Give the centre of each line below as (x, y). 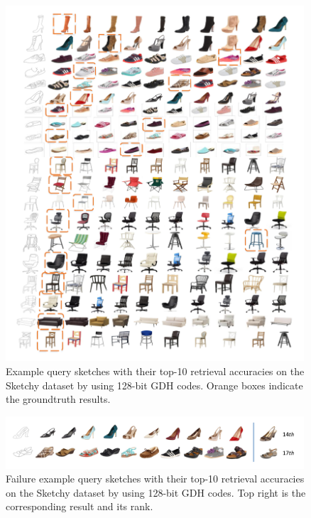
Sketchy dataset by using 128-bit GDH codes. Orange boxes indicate (154, 385)
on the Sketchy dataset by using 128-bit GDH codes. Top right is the (156, 492)
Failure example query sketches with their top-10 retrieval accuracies (155, 479)
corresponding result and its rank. (80, 506)
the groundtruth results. (58, 399)
